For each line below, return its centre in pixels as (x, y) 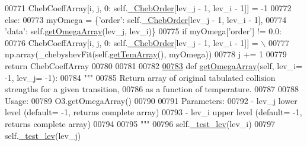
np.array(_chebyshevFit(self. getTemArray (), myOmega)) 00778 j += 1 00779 (146, 54)
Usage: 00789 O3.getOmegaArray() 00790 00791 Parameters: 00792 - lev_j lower (151, 100)
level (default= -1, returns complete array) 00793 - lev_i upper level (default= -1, (153, 112)
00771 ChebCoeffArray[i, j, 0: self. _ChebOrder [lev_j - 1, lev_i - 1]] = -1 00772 (148, 8)
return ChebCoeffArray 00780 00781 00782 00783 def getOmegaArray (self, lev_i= (154, 65)
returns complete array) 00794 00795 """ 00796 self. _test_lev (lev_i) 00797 (140, 123)
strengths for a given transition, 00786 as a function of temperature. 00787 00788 (152, 89)
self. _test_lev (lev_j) (43, 135)
